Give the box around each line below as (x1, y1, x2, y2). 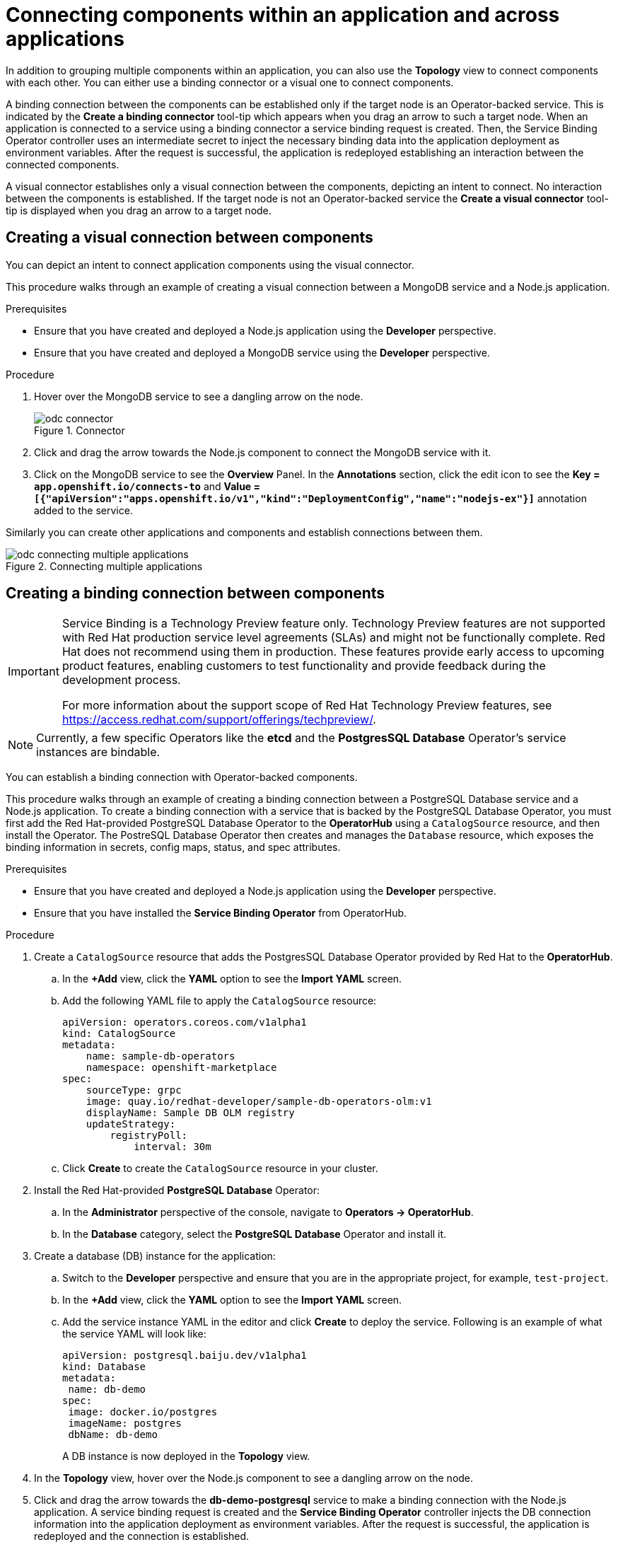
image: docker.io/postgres (68, 1406, 218, 1418)
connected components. (6, 158, 119, 170)
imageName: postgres (68, 1418, 182, 1430)
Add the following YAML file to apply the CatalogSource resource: (62, 995, 377, 1007)
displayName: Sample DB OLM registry (86, 1107, 295, 1119)
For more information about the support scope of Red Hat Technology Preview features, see (62, 698, 552, 713)
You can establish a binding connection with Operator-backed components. (6, 771, 358, 784)
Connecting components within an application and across (6, 3, 560, 27)
